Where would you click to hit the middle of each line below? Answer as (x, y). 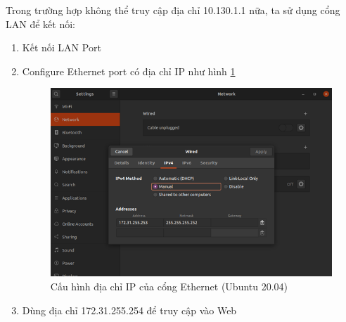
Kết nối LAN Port (62, 47)
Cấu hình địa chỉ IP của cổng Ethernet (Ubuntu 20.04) (169, 286)
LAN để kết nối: (40, 24)
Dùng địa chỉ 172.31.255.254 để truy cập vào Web (129, 310)
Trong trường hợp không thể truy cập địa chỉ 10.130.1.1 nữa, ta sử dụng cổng (173, 10)
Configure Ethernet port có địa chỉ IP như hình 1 (129, 71)
